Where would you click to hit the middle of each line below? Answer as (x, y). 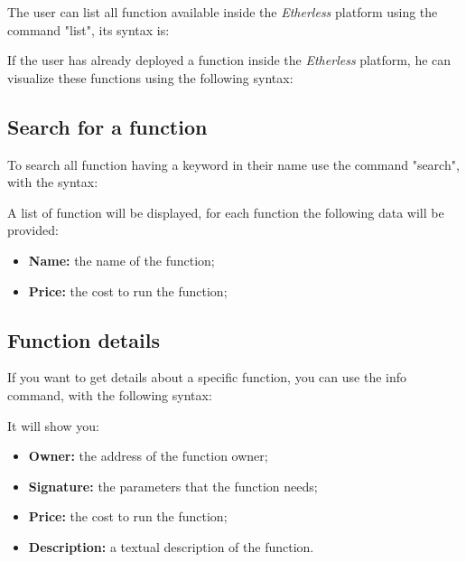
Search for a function (107, 126)
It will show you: (53, 425)
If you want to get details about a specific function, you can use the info (207, 377)
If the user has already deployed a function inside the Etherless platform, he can (229, 60)
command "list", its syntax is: (89, 29)
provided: (33, 230)
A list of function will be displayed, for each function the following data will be (226, 212)
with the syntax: (53, 182)
